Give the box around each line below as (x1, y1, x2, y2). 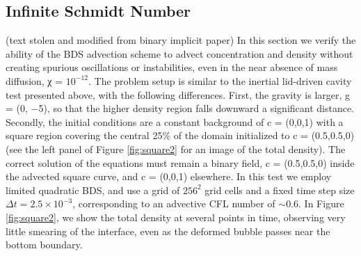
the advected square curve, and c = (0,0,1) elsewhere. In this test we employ (6, 169, 332, 184)
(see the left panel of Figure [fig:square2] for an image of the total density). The (6, 141, 346, 156)
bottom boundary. (6, 237, 83, 252)
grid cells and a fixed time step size (204, 182, 355, 197)
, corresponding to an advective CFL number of (72, 196, 275, 211)
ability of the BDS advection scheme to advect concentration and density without (6, 46, 353, 61)
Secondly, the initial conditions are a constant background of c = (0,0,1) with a (6, 114, 344, 129)
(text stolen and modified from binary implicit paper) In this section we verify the (6, 33, 356, 47)
